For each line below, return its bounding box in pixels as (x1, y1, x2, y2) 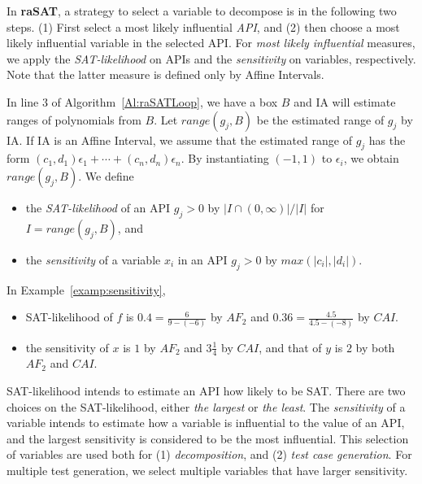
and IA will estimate (294, 93, 396, 110)
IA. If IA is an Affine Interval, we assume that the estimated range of (7, 131, 352, 148)
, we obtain (343, 150, 399, 167)
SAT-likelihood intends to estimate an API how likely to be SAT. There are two (7, 382, 406, 399)
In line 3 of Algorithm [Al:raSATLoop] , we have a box (7, 93, 278, 110)
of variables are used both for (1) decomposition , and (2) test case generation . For (7, 446, 412, 463)
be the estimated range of (256, 111, 385, 128)
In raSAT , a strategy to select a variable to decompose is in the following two (7, 2, 397, 19)
